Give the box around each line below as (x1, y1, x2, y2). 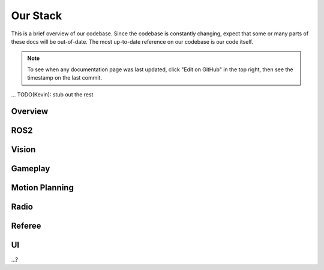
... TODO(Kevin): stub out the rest (11, 90, 94, 98)
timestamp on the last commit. (27, 74, 102, 81)
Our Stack (11, 9, 62, 22)
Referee (11, 221, 41, 231)
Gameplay (11, 163, 50, 174)
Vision (11, 144, 36, 155)
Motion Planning (11, 183, 74, 193)
